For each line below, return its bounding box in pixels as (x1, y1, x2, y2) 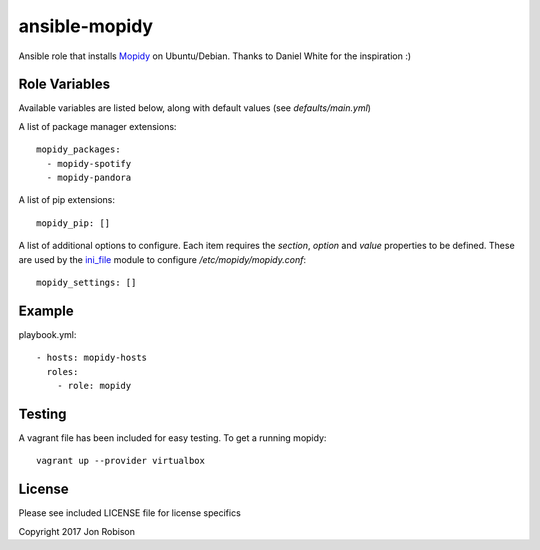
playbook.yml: (18, 328, 77, 340)
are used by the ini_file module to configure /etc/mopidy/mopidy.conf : (18, 253, 307, 265)
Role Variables (18, 76, 110, 93)
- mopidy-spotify (46, 158, 132, 169)
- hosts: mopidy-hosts (36, 352, 148, 364)
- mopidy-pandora (46, 172, 132, 184)
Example (18, 302, 74, 319)
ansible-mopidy (18, 15, 154, 37)
